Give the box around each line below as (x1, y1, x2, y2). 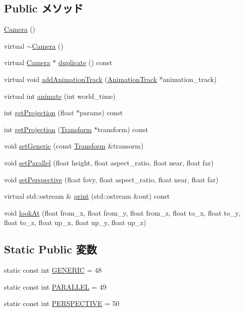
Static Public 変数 (4, 241, 97, 257)
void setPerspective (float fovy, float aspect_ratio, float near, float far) (4, 174, 219, 184)
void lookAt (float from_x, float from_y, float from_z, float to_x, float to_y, (4, 207, 241, 218)
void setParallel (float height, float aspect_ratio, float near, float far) (4, 157, 214, 167)
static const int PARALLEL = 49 (4, 281, 106, 292)
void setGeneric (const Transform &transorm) (4, 141, 144, 151)
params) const (80, 107, 123, 118)
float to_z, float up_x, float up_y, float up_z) (4, 217, 146, 228)
